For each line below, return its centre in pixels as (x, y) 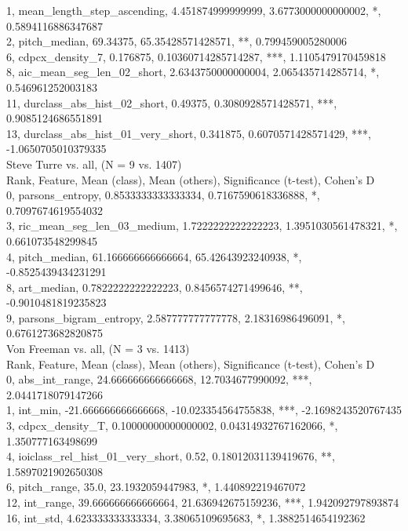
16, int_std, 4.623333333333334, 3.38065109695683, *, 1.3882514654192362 (186, 517)
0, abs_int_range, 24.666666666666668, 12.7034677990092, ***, (159, 379)
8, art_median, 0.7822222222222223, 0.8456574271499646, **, (155, 287)
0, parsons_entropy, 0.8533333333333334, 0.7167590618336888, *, (163, 195)
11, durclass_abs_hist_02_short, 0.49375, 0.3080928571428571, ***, (172, 102)
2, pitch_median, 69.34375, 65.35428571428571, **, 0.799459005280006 (177, 41)
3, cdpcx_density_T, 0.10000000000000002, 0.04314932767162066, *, (172, 426)
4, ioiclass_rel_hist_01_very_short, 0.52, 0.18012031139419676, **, (171, 456)
